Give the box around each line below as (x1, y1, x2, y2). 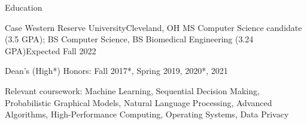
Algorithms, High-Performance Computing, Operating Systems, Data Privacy (5, 108, 289, 120)
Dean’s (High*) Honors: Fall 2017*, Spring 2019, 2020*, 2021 (5, 64, 228, 77)
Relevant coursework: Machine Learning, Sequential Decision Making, (5, 84, 260, 97)
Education (5, 1, 42, 13)
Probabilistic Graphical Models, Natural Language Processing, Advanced (5, 96, 272, 108)
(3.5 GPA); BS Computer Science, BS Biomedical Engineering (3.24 (5, 33, 254, 45)
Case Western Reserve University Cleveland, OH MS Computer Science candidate (5, 21, 302, 33)
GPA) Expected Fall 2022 (5, 44, 96, 57)
